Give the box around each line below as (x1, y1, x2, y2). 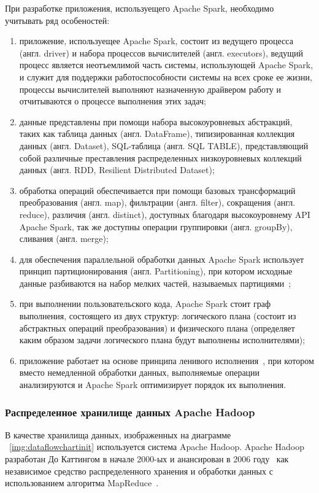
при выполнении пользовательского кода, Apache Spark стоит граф (19, 297, 271, 310)
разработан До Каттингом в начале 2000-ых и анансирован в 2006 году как (5, 452, 289, 465)
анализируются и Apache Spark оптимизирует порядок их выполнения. (19, 378, 286, 391)
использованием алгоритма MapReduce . (5, 476, 159, 489)
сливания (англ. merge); (19, 232, 109, 245)
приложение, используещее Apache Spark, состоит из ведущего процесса (19, 34, 293, 47)
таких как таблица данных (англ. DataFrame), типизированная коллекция (19, 127, 295, 140)
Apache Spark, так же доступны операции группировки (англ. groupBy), (19, 220, 293, 233)
